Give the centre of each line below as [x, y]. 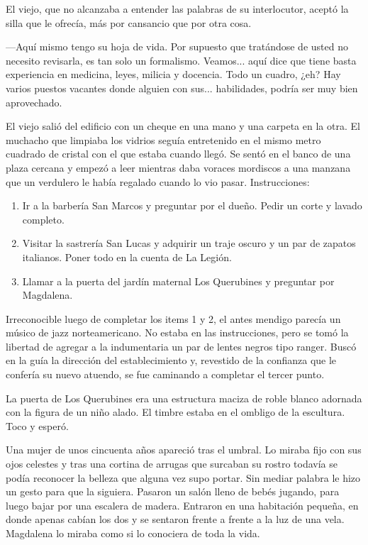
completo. [43, 219]
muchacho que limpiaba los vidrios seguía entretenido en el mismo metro [163, 139]
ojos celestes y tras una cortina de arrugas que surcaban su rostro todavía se [172, 464]
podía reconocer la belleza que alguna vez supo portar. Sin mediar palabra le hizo [183, 477]
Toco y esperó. [37, 425]
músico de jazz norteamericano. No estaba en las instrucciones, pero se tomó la [177, 332]
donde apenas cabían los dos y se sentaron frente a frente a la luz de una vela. [175, 519]
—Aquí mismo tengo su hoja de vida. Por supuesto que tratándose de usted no [177, 46]
